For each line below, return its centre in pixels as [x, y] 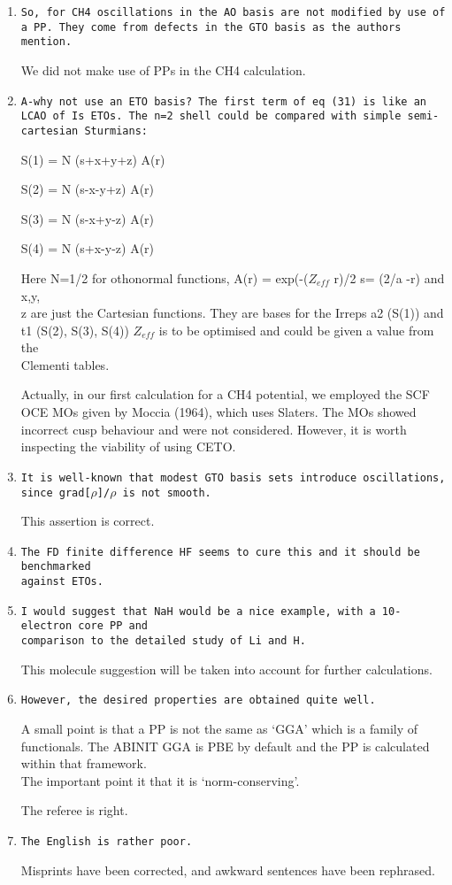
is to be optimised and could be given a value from [296, 330]
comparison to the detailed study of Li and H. [163, 641]
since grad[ [56, 493]
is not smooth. [167, 493]
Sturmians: [116, 131]
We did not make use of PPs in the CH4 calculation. [163, 69]
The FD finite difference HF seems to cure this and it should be [220, 552]
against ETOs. [62, 582]
